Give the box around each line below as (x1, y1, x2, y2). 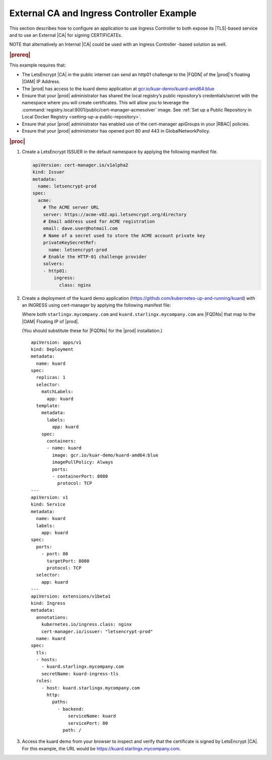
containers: (46, 438, 77, 444)
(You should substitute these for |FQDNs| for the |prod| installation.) (22, 328, 163, 334)
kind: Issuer (32, 169, 65, 175)
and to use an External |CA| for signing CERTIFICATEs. (9, 32, 122, 38)
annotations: (36, 614, 69, 620)
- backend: (57, 706, 84, 712)
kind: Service (31, 501, 65, 508)
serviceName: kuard (68, 713, 116, 719)
